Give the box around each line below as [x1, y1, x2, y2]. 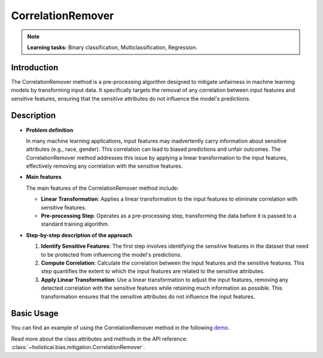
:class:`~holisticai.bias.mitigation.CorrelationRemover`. [11, 344, 145, 351]
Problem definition [26, 126, 74, 134]
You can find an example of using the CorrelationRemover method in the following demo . [11, 324, 230, 332]
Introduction [11, 62, 59, 72]
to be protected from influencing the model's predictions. [41, 251, 182, 258]
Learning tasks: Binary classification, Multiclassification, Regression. [27, 44, 197, 51]
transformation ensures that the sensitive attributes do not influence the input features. [41, 293, 255, 300]
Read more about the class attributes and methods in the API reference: [11, 335, 188, 342]
